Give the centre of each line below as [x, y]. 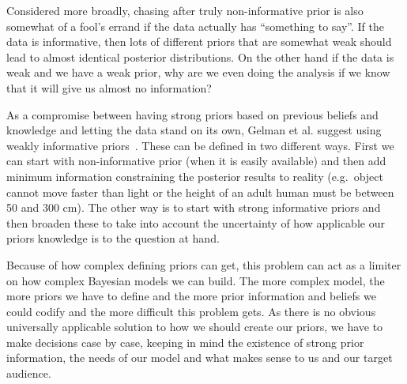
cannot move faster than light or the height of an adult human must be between [200, 192]
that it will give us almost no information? [109, 87]
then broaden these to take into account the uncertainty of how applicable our [196, 222]
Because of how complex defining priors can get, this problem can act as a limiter [204, 264]
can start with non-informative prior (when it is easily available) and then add [196, 161]
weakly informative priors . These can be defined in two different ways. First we [200, 145]
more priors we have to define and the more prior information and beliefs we [191, 296]
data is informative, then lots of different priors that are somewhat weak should [199, 41]
